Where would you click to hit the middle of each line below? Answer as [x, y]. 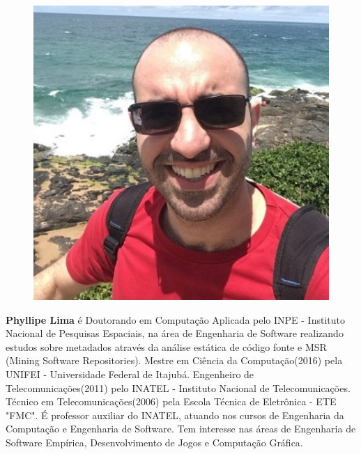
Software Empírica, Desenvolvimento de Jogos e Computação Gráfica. [154, 442]
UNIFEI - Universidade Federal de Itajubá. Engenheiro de [130, 374]
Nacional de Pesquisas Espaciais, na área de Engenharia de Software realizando [175, 333]
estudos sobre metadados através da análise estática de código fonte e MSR [166, 346]
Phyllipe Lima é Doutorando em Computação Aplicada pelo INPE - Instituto [175, 319]
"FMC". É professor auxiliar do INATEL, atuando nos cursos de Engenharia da [175, 415]
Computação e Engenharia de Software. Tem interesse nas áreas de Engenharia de [181, 429]
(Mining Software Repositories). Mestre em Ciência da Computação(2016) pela [174, 360]
